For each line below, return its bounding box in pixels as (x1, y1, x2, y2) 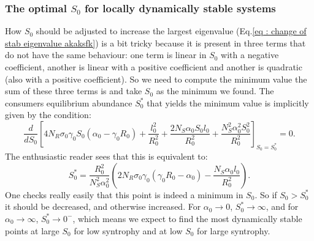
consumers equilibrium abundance (5, 96, 132, 109)
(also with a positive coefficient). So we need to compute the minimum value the (5, 72, 307, 85)
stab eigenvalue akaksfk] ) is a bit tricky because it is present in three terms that (5, 36, 306, 49)
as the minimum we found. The (156, 84, 274, 97)
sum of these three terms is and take (5, 84, 142, 97)
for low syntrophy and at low (74, 224, 183, 237)
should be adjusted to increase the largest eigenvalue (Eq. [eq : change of (36, 24, 307, 37)
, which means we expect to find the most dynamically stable (72, 212, 302, 224)
